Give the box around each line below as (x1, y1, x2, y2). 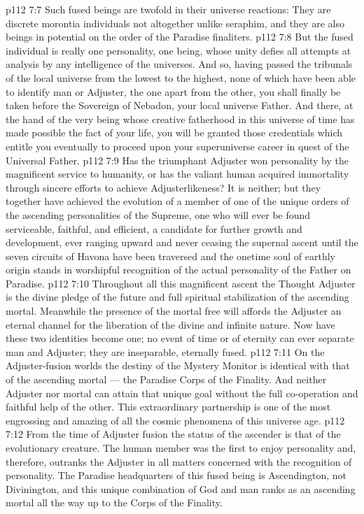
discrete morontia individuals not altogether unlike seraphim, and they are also (6, 15, 344, 30)
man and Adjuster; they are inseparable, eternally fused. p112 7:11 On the (6, 344, 325, 359)
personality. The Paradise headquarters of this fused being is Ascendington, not (6, 468, 347, 483)
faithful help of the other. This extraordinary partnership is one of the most (6, 399, 331, 414)
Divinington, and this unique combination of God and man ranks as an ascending (6, 481, 356, 496)
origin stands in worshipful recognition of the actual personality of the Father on (6, 262, 351, 277)
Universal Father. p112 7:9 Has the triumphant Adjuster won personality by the (6, 152, 349, 167)
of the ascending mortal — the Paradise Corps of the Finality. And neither (6, 372, 327, 387)
